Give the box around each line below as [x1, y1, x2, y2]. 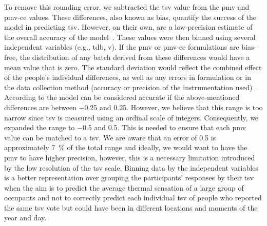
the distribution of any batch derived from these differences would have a [20, 51, 250, 62]
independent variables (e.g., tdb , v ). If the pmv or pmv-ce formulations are [4, 42, 239, 52]
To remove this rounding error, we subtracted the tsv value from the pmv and [4, 2, 250, 12]
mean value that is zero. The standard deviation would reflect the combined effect [4, 61, 262, 72]
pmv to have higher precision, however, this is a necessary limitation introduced [4, 152, 255, 162]
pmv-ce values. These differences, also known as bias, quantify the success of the [4, 11, 257, 22]
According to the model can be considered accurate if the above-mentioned [4, 92, 240, 102]
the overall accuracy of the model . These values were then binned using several [4, 31, 256, 42]
